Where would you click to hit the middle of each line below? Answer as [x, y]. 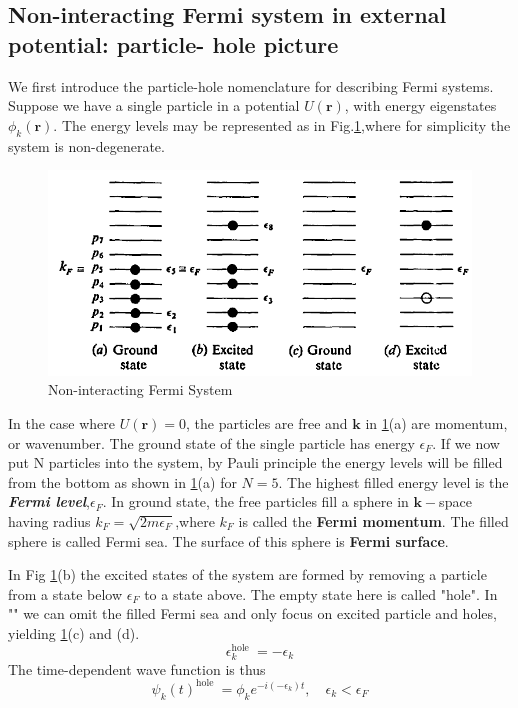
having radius [49, 520]
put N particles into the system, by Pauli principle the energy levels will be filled [255, 462]
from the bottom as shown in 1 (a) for [122, 481]
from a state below [65, 593]
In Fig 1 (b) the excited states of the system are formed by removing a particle [247, 574]
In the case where [62, 422]
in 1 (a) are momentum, [436, 422]
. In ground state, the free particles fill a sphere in [255, 501]
